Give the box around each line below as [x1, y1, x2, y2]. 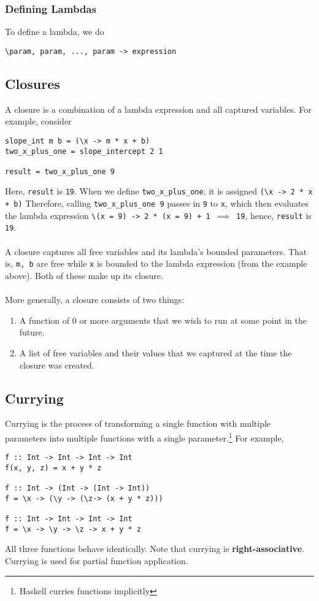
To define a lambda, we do [5, 25, 104, 38]
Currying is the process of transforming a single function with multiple [5, 417, 271, 430]
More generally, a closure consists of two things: [5, 293, 185, 306]
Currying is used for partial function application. [5, 554, 188, 567]
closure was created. [19, 358, 94, 371]
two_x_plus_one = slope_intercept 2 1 [5, 147, 163, 156]
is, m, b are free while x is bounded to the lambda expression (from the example [5, 257, 307, 270]
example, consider [5, 115, 72, 128]
